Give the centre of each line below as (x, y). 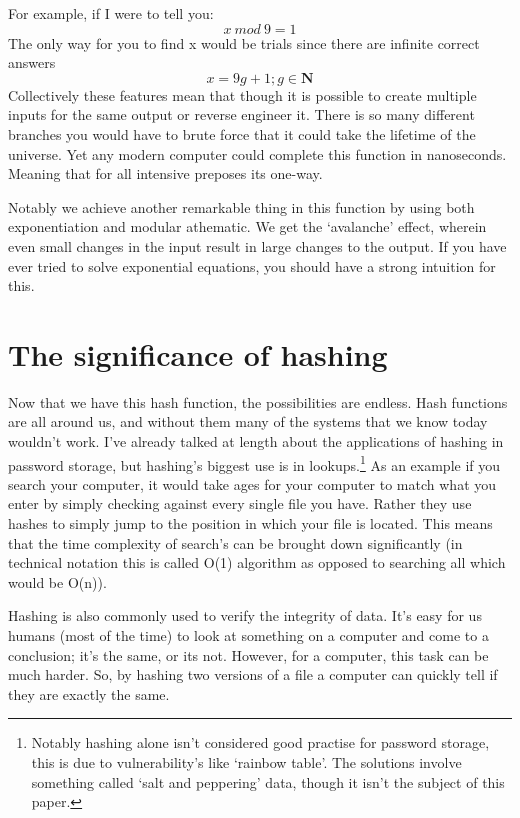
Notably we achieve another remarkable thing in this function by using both (241, 206)
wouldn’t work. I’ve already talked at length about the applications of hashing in (256, 441)
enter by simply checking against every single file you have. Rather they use (240, 503)
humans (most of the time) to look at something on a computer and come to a (248, 635)
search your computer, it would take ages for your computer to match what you (252, 483)
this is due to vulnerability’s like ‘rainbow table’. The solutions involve (246, 762)
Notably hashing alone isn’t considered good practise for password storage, (260, 742)
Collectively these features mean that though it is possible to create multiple (242, 94)
